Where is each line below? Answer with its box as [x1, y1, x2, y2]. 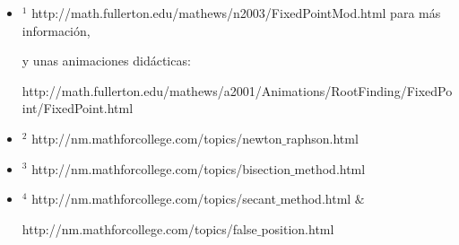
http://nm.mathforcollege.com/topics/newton [31, 128, 282, 147]
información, [22, 21, 91, 39]
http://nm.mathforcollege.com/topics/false [22, 219, 257, 238]
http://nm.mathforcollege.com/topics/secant [31, 189, 276, 208]
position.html [261, 219, 334, 238]
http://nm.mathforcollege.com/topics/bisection [31, 159, 290, 178]
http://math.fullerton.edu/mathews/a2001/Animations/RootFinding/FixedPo [22, 81, 453, 100]
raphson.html [286, 128, 359, 147]
